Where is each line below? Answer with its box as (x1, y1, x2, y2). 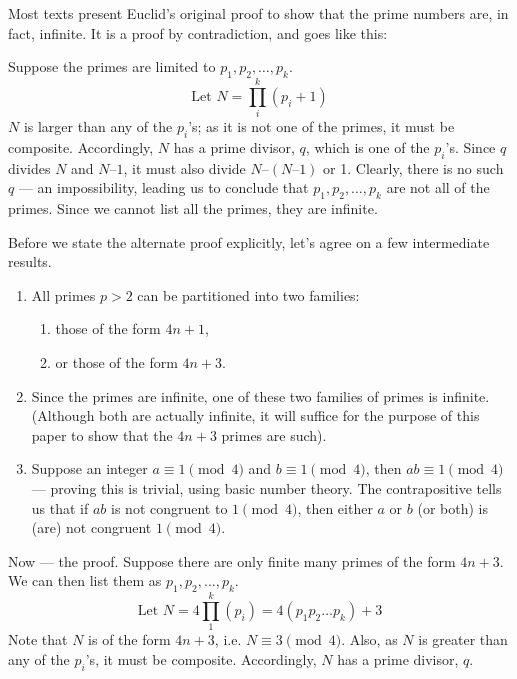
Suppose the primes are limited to (8, 56, 216, 77)
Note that (8, 629, 68, 650)
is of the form (88, 629, 171, 650)
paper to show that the (31, 424, 173, 445)
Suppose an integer (31, 458, 148, 479)
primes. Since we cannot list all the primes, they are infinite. (8, 198, 378, 219)
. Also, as (341, 629, 398, 650)
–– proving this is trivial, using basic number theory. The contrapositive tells (31, 478, 502, 499)
